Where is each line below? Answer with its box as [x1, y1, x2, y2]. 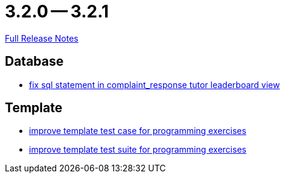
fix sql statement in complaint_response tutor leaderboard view [29, 79, 280, 90]
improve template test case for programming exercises [29, 126, 246, 136]
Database [5, 54, 64, 69]
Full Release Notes [5, 33, 78, 43]
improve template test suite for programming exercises [29, 144, 246, 155]
